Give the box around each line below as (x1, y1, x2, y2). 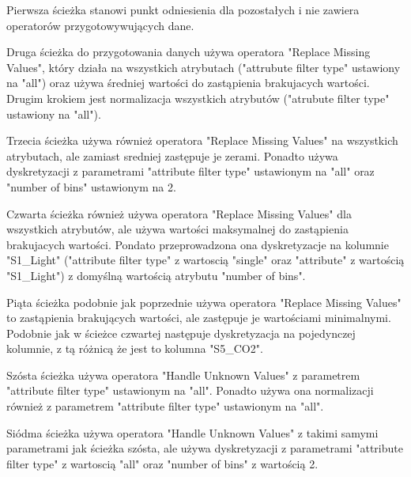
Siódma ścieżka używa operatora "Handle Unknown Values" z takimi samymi (6, 424, 379, 441)
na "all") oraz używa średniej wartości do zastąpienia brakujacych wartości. (6, 74, 370, 91)
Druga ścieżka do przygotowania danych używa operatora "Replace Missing (6, 44, 371, 60)
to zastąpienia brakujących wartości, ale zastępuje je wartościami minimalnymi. (6, 309, 391, 326)
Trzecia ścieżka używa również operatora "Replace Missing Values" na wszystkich (6, 132, 398, 149)
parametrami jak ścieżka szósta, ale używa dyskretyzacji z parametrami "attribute (6, 440, 403, 456)
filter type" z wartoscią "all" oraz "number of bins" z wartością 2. (6, 455, 319, 471)
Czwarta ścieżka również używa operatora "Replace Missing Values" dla (6, 205, 352, 221)
